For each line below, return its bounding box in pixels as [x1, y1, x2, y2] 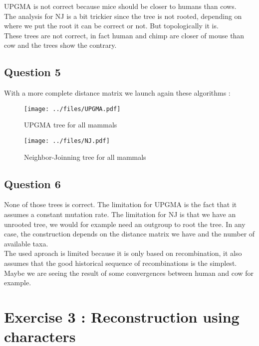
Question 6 [4, 176, 61, 191]
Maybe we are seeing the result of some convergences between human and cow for [4, 267, 254, 278]
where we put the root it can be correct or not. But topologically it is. [4, 20, 219, 31]
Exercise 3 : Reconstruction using [4, 307, 240, 327]
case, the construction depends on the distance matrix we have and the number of [4, 229, 255, 239]
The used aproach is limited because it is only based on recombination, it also [4, 248, 242, 258]
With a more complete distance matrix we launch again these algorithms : [4, 88, 231, 98]
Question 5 [4, 64, 61, 80]
